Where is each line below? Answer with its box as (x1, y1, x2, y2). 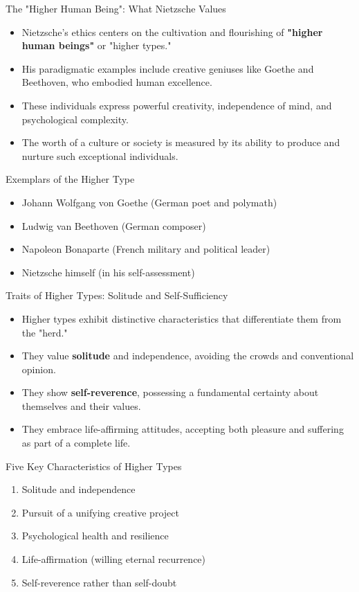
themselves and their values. (21, 398, 141, 413)
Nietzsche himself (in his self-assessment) (21, 264, 195, 279)
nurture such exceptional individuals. (21, 148, 178, 163)
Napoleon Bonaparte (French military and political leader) (21, 242, 270, 256)
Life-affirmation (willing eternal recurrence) (21, 552, 206, 566)
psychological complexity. (21, 111, 129, 126)
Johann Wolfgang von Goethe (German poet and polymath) (21, 195, 277, 209)
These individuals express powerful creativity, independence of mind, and (21, 98, 332, 112)
